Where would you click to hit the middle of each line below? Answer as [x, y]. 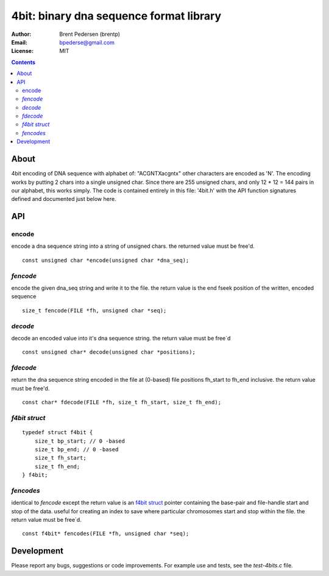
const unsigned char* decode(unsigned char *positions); [109, 352]
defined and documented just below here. [64, 199]
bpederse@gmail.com [87, 42]
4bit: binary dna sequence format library [116, 16]
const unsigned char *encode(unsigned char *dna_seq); [106, 260]
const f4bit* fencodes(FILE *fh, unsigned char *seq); [106, 534]
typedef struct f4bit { [58, 433]
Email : [19, 42]
